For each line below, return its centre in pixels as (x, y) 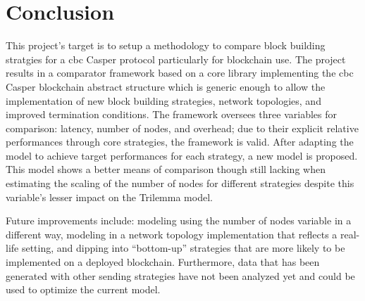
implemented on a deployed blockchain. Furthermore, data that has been (163, 262)
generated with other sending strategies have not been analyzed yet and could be (180, 275)
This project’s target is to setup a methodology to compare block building (166, 45)
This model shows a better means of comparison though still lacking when (166, 169)
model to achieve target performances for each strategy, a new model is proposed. (182, 155)
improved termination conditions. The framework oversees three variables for (171, 114)
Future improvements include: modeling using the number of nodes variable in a (179, 220)
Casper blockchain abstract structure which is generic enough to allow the (166, 86)
